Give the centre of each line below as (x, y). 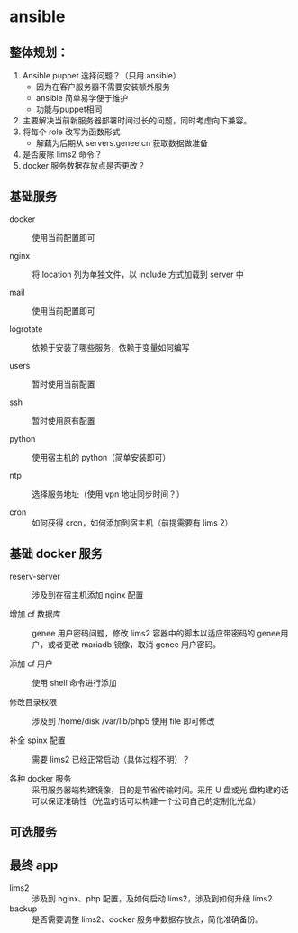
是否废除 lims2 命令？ (62, 154)
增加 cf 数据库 (35, 614)
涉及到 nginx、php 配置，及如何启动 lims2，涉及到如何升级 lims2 (152, 898)
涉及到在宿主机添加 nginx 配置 (88, 595)
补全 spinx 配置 (37, 740)
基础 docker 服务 (56, 554)
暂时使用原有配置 (63, 420)
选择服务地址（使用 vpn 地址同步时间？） (108, 494)
